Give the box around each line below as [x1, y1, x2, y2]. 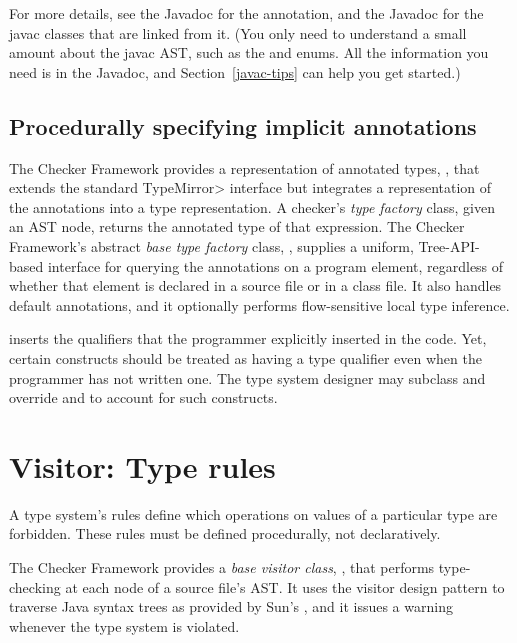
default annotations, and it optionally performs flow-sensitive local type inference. [9, 294, 510, 315]
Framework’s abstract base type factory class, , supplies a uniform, [9, 235, 414, 256]
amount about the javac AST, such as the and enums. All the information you [9, 42, 489, 63]
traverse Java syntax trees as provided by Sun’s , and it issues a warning [9, 596, 453, 617]
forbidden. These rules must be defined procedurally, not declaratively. [9, 523, 441, 544]
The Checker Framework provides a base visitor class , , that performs [9, 557, 435, 578]
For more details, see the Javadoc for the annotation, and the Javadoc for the [9, 3, 484, 23]
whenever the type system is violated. [9, 615, 240, 636]
